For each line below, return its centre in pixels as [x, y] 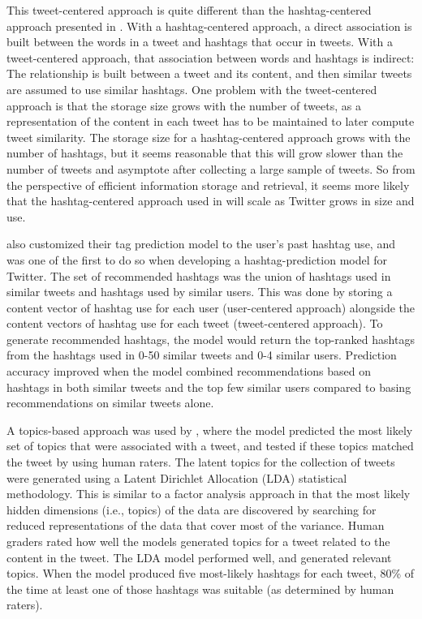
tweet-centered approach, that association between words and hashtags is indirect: [211, 57]
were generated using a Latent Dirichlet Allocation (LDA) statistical [177, 477]
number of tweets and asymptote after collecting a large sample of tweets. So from [211, 168]
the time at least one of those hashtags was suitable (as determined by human [200, 589]
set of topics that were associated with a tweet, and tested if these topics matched [210, 446]
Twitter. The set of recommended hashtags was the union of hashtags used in [199, 275]
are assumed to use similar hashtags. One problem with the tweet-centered [192, 89]
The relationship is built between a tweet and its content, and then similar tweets [209, 73]
